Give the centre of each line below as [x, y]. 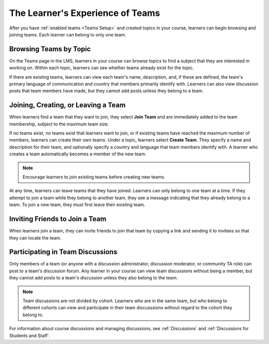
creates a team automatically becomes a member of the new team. [78, 154]
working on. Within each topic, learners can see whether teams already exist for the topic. [102, 68]
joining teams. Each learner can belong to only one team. [68, 34]
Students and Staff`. [30, 336]
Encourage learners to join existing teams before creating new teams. [94, 177]
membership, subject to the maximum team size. [59, 124]
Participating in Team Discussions [63, 252]
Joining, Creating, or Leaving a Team [67, 105]
